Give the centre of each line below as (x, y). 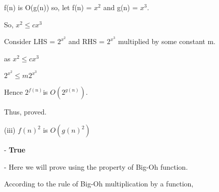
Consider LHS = (30, 41)
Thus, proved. (25, 112)
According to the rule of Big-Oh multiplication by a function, (99, 184)
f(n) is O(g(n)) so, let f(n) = (48, 7)
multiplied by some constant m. (167, 41)
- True (15, 150)
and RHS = (87, 41)
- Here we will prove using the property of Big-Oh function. (96, 166)
